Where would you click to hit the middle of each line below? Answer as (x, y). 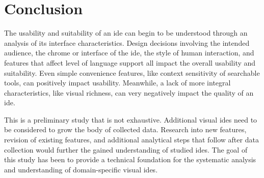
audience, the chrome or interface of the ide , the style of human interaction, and (129, 53)
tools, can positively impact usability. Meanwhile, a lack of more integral (117, 83)
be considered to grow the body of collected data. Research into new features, (125, 129)
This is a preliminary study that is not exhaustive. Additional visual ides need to (131, 119)
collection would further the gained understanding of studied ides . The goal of (126, 149)
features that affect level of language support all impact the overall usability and (130, 62)
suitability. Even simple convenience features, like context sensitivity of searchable (132, 72)
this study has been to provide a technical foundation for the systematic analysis (130, 159)
